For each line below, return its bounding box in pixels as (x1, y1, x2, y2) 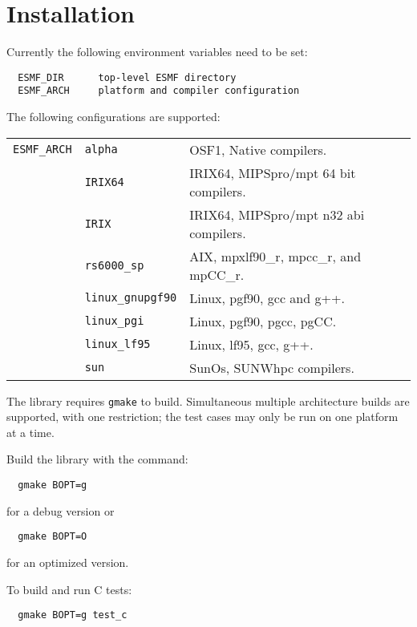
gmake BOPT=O (18, 531, 87, 543)
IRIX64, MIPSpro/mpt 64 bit (189, 163, 356, 182)
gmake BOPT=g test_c (18, 609, 128, 621)
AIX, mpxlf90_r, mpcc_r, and (189, 246, 362, 265)
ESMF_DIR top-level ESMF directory (18, 71, 237, 83)
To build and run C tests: (6, 580, 132, 597)
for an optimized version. (6, 553, 129, 570)
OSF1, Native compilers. (189, 140, 327, 159)
